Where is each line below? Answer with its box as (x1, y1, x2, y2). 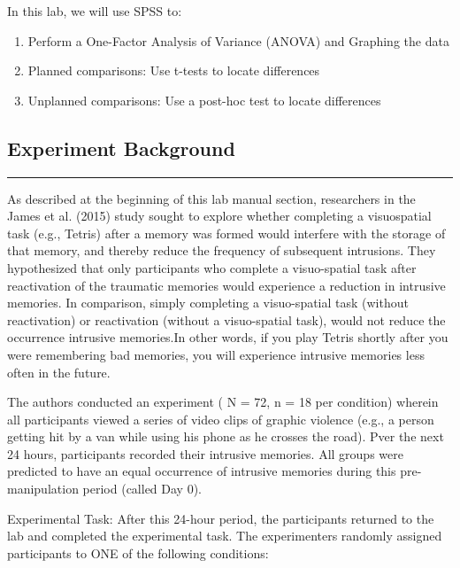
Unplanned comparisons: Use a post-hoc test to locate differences (27, 90, 381, 109)
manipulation (7, 479, 79, 498)
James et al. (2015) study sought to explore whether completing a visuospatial (7, 206, 432, 225)
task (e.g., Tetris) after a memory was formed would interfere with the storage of (7, 223, 446, 242)
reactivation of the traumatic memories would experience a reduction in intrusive (7, 276, 446, 294)
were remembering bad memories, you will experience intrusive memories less (7, 345, 425, 363)
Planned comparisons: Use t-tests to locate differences (27, 61, 320, 80)
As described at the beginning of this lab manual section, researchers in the (7, 189, 416, 207)
